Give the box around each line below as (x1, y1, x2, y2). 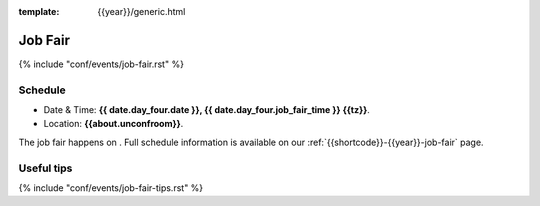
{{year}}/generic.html (97, 6, 186, 17)
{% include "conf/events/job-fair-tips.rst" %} (18, 181, 204, 194)
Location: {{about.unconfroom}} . (43, 118, 184, 130)
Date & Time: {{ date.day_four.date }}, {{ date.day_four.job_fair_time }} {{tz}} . (43, 104, 370, 116)
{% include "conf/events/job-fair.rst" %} (18, 58, 185, 70)
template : (18, 6, 60, 17)
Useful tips (18, 161, 73, 175)
